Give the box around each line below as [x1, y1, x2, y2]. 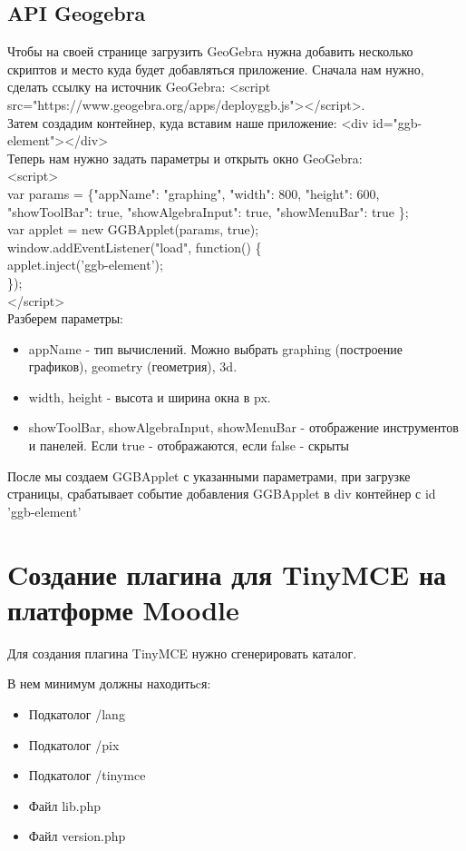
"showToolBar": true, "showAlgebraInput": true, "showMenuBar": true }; [7, 202, 409, 221]
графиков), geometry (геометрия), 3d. [28, 357, 238, 376]
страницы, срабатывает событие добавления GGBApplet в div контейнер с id [7, 484, 436, 503]
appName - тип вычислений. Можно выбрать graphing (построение [28, 339, 403, 358]
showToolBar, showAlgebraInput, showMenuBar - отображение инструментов [28, 418, 459, 437]
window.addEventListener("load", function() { [7, 237, 262, 256]
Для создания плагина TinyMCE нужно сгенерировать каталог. [7, 643, 357, 662]
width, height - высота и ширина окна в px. [28, 387, 271, 406]
